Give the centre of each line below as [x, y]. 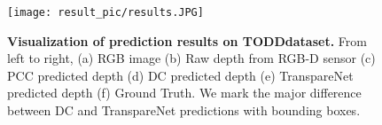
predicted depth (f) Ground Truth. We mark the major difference [184, 93]
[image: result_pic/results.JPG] [105, 12]
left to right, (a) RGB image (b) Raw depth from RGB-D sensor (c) [191, 58]
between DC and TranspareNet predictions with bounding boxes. [184, 110]
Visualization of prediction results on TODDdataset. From [187, 40]
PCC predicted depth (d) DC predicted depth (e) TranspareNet [180, 75]
